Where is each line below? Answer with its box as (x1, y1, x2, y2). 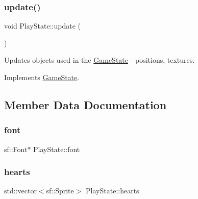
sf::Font (4, 143, 28, 154)
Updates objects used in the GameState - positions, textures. (4, 55, 195, 65)
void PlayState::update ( (4, 20, 81, 31)
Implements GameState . (4, 72, 80, 82)
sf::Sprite (46, 185, 74, 196)
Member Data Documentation (4, 96, 167, 112)
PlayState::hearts (86, 185, 139, 196)
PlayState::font (33, 143, 80, 154)
